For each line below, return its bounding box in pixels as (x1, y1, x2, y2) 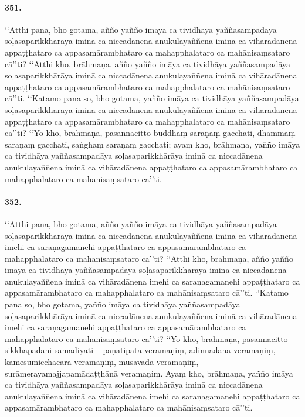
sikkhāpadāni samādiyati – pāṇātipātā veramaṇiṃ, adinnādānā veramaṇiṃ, (5, 344, 276, 356)
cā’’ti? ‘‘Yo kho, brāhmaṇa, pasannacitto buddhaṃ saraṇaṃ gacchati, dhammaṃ (5, 127, 296, 139)
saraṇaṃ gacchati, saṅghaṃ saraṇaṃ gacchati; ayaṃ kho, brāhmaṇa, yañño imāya (5, 138, 300, 150)
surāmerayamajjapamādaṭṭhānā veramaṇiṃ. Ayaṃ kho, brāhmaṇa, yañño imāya (5, 367, 293, 379)
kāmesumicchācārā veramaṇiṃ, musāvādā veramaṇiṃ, (5, 356, 199, 368)
